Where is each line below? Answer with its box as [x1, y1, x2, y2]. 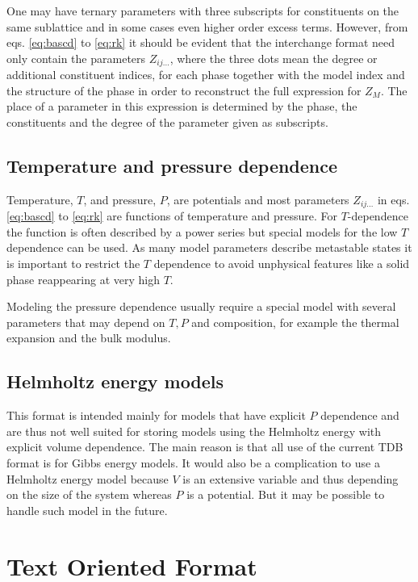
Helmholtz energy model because [6, 470, 169, 487]
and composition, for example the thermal [191, 313, 399, 330]
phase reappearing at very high [6, 270, 160, 287]
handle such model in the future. [6, 501, 168, 518]
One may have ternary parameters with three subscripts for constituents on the [6, 2, 399, 19]
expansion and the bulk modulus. [6, 329, 171, 346]
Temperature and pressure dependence [6, 153, 338, 178]
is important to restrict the [6, 255, 140, 272]
